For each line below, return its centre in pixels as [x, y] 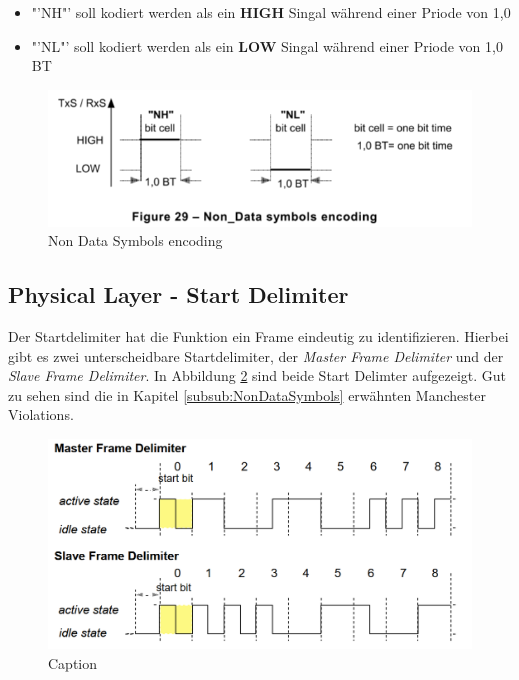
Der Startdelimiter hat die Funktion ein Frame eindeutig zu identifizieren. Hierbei [258, 336]
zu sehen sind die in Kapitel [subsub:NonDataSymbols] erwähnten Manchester [247, 394]
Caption [73, 662]
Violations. [41, 414]
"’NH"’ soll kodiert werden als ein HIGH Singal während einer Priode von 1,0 [271, 12]
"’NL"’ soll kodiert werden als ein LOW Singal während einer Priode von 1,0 [267, 45]
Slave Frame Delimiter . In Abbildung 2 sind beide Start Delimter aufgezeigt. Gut [257, 375]
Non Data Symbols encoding [135, 240]
